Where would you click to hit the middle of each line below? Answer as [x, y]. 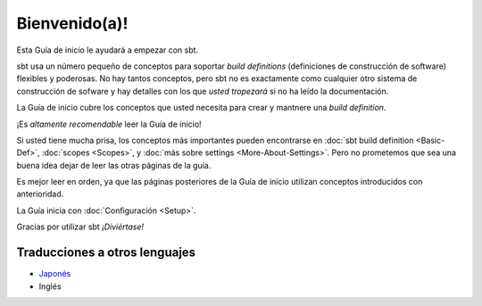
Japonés [55, 274]
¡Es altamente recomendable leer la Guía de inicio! [109, 124]
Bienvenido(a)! [72, 23]
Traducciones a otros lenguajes [106, 253]
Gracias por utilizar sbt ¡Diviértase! [80, 227]
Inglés [50, 286]
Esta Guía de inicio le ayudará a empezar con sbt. [108, 50]
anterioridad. [40, 194]
